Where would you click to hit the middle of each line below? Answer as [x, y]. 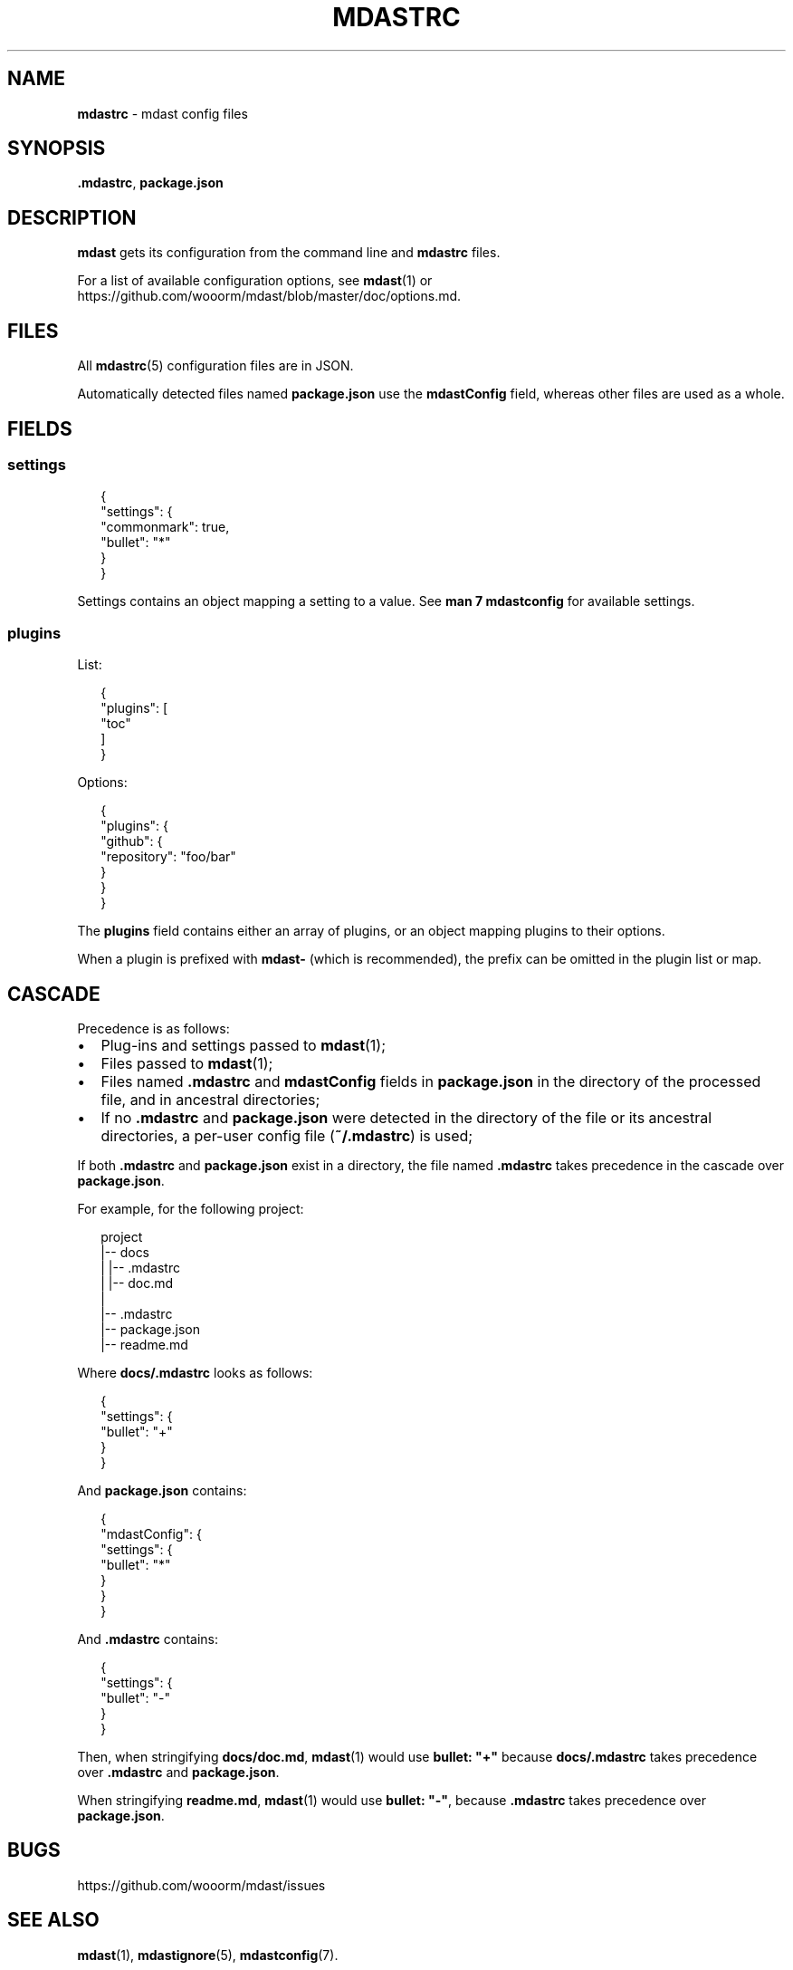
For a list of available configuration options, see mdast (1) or [255, 281]
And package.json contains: [162, 1490]
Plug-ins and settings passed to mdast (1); [244, 1045]
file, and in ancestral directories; [210, 1099]
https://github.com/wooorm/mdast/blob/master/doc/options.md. [269, 296]
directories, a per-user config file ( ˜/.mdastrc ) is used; [287, 1135]
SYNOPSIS [57, 149]
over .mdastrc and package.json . [178, 1772]
